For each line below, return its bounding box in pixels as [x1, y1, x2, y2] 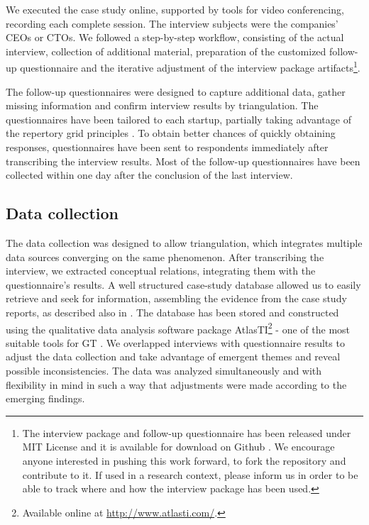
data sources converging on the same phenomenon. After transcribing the [6, 249, 324, 264]
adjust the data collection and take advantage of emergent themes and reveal [6, 349, 341, 364]
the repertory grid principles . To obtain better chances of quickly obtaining [6, 126, 336, 140]
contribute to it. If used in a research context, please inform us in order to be [22, 467, 358, 482]
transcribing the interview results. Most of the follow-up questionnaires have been [6, 153, 360, 168]
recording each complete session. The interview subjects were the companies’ [6, 16, 338, 31]
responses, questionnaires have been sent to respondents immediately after [6, 140, 329, 154]
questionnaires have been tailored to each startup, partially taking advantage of [6, 111, 351, 126]
